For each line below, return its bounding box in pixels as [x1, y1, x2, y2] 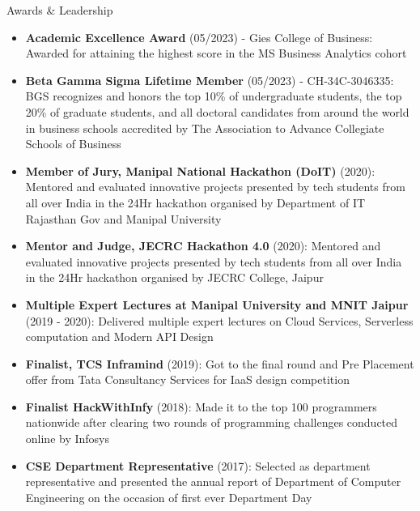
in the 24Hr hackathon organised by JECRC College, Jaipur [25, 269, 324, 286]
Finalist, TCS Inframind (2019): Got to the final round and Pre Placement [25, 355, 414, 372]
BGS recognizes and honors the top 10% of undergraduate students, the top [25, 87, 402, 104]
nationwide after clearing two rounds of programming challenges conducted [25, 414, 398, 431]
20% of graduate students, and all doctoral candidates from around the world [25, 103, 409, 120]
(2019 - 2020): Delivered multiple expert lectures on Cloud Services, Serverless [25, 312, 414, 329]
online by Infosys [25, 430, 110, 447]
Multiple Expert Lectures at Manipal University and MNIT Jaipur [25, 296, 409, 313]
